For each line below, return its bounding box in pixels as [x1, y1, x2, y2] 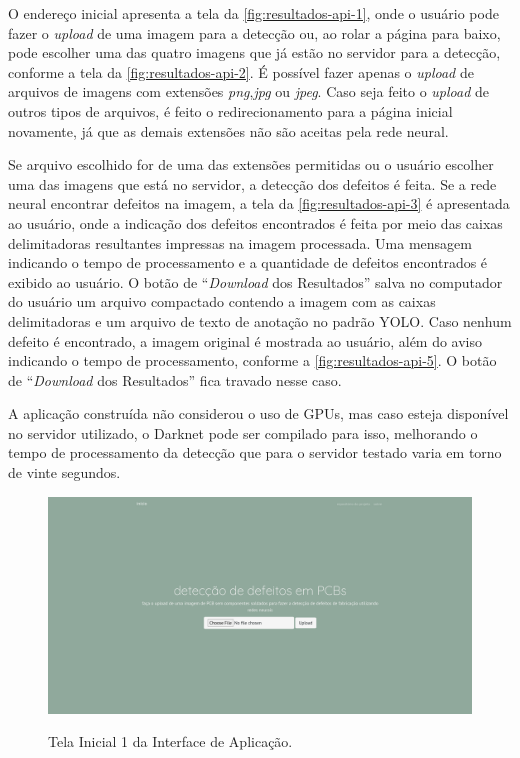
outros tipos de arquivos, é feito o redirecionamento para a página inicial [8, 100, 453, 121]
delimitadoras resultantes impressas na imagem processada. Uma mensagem [8, 232, 472, 253]
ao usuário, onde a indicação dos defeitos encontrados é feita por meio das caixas [8, 212, 503, 233]
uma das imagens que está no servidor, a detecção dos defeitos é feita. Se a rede [8, 173, 497, 194]
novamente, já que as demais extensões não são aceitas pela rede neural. [8, 120, 449, 141]
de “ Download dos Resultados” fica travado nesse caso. [8, 369, 342, 390]
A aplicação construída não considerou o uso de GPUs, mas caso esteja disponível [8, 403, 509, 424]
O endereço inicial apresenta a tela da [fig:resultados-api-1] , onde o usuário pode [8, 3, 499, 23]
